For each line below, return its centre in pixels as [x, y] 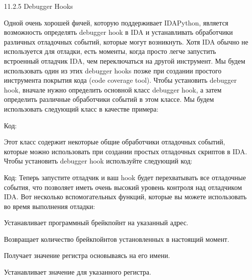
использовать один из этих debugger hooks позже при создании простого [113, 70]
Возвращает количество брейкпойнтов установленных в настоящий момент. [117, 239]
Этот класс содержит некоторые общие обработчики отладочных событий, [115, 142]
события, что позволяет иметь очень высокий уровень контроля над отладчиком [123, 187]
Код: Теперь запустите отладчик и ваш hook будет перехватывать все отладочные [125, 177]
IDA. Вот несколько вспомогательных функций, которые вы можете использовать [125, 197]
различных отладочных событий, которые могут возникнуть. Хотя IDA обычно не [126, 41]
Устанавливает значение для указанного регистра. [78, 272]
